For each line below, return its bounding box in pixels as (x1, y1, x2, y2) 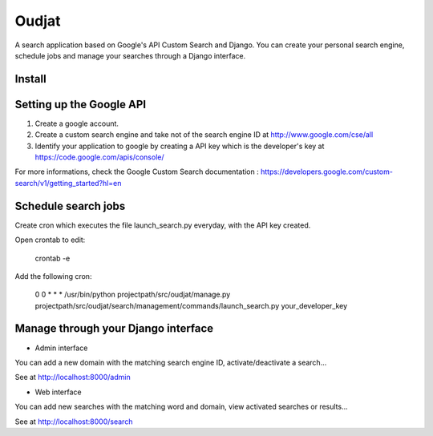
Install (14, 72, 47, 86)
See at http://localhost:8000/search (14, 417, 133, 426)
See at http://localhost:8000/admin (14, 373, 132, 382)
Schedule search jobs (14, 199, 126, 212)
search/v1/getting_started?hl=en (14, 178, 122, 188)
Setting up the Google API (14, 97, 147, 111)
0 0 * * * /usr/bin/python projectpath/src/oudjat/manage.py (34, 289, 231, 300)
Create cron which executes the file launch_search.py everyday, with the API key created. (14, 220, 311, 230)
